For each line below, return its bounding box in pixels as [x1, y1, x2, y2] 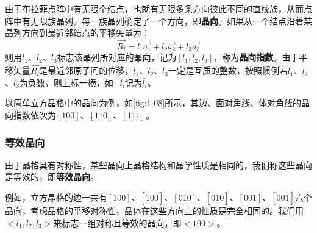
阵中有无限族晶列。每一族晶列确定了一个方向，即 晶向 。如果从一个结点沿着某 [5, 14, 312, 27]
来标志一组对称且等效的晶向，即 [53, 216, 182, 229]
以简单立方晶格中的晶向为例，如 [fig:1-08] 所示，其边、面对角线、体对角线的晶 [5, 96, 310, 109]
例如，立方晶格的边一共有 [5, 191, 107, 204]
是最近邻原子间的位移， [39, 64, 134, 77]
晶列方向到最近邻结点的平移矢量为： [5, 26, 150, 39]
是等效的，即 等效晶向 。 [5, 170, 99, 183]
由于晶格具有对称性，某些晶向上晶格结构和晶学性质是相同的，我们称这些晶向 [5, 158, 312, 171]
